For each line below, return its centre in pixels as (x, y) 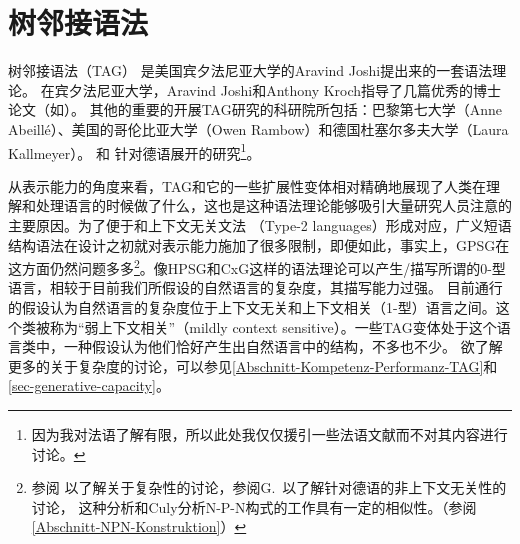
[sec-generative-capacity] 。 (89, 385)
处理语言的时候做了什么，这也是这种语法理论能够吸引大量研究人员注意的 (273, 205)
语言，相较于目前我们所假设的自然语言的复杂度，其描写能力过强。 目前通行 (255, 287)
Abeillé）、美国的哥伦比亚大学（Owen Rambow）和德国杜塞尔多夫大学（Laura (258, 128)
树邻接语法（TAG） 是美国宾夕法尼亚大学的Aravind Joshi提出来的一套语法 (250, 70)
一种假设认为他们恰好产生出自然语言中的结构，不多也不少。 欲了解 (283, 346)
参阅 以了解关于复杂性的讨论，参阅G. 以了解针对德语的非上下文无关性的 (269, 487)
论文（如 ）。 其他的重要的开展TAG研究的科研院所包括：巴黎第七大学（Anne (255, 109)
